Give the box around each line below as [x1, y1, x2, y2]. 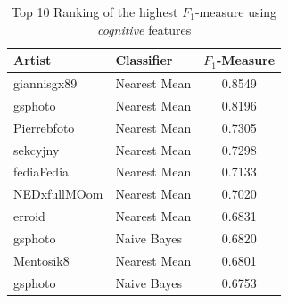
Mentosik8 [13, 250, 70, 269]
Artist [13, 51, 52, 70]
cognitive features [96, 20, 192, 38]
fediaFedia [13, 162, 70, 181]
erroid [13, 207, 45, 225]
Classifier [115, 51, 173, 70]
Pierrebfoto [13, 118, 75, 136]
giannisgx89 [13, 74, 78, 93]
